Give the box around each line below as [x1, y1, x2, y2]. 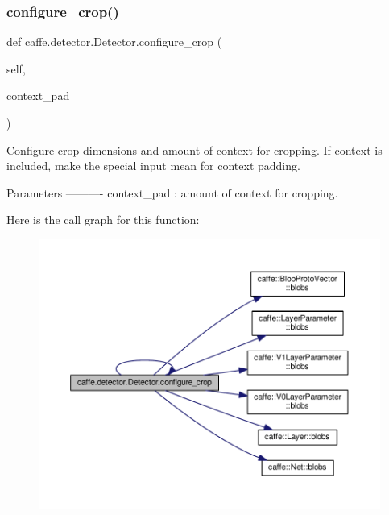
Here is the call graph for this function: [6, 211, 200, 228]
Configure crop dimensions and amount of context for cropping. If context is [6, 141, 383, 158]
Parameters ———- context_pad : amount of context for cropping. [6, 184, 338, 201]
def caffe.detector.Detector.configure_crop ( [6, 33, 222, 50]
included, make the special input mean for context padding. [6, 157, 300, 174]
